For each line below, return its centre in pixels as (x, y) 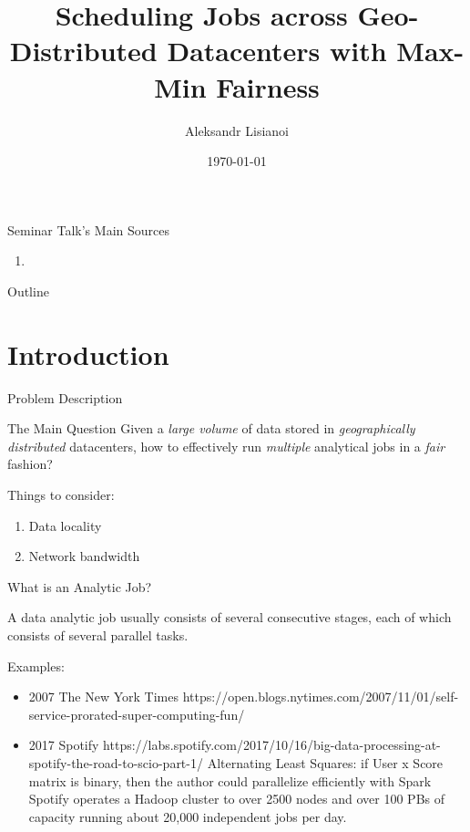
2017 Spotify (64, 745)
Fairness (268, 86)
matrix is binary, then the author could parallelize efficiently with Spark (230, 780)
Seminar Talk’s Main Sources (88, 229)
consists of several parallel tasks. (98, 634)
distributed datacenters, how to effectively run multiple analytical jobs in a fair (226, 446)
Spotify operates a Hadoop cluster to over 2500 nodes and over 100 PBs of (237, 799)
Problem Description (65, 397)
